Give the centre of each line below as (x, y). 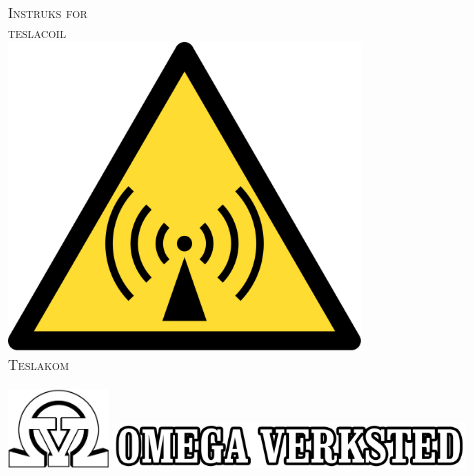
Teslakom (38, 364)
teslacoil (37, 31)
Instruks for (48, 12)
